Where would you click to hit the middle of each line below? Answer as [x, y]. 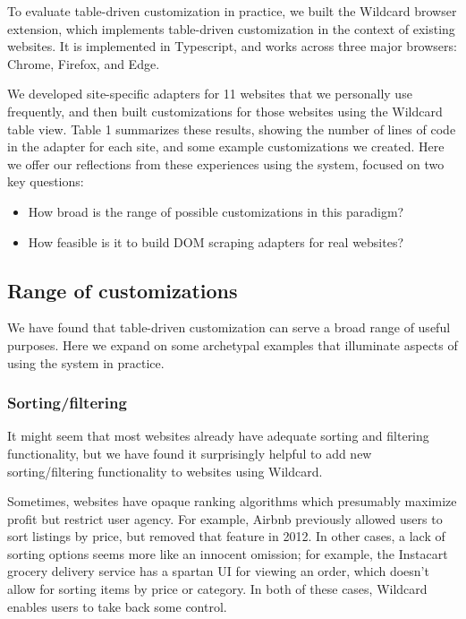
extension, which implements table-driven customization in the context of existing [231, 28]
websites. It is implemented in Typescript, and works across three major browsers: [232, 46]
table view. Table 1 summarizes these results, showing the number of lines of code [232, 129]
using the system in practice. [86, 362]
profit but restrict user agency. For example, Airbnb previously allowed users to [225, 518]
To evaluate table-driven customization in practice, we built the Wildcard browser [232, 11]
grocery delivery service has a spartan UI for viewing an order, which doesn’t [218, 571]
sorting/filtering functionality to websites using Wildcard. [165, 471]
